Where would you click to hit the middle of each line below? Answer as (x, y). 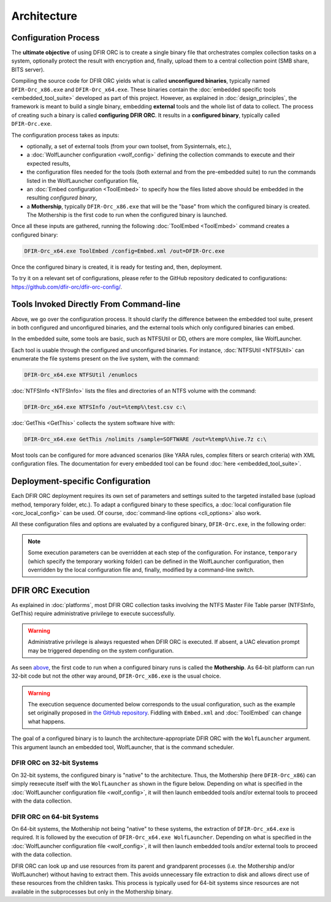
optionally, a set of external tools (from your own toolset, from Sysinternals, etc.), (129, 146)
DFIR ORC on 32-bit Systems (55, 763)
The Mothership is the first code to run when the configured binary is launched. (127, 215)
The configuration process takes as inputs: (65, 135)
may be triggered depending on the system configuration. (101, 651)
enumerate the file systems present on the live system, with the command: (105, 359)
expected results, (48, 163)
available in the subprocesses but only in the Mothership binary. (92, 892)
